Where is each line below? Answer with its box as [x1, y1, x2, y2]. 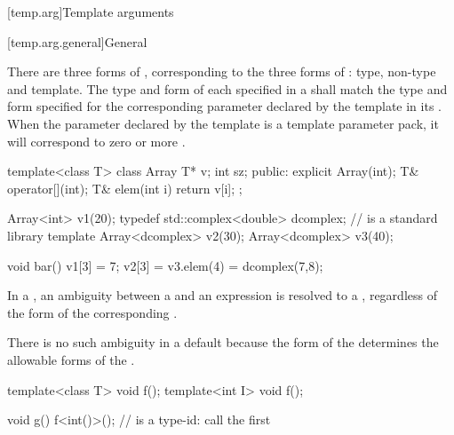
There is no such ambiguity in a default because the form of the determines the [7, 333, 439, 352]
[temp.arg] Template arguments [7, 3, 174, 20]
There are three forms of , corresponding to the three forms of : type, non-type [7, 62, 436, 81]
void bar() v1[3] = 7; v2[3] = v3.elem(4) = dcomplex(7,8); [7, 256, 323, 274]
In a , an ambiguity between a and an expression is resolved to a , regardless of [7, 286, 437, 304]
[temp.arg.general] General [7, 32, 147, 51]
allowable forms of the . [7, 350, 135, 368]
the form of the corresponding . [7, 303, 178, 321]
